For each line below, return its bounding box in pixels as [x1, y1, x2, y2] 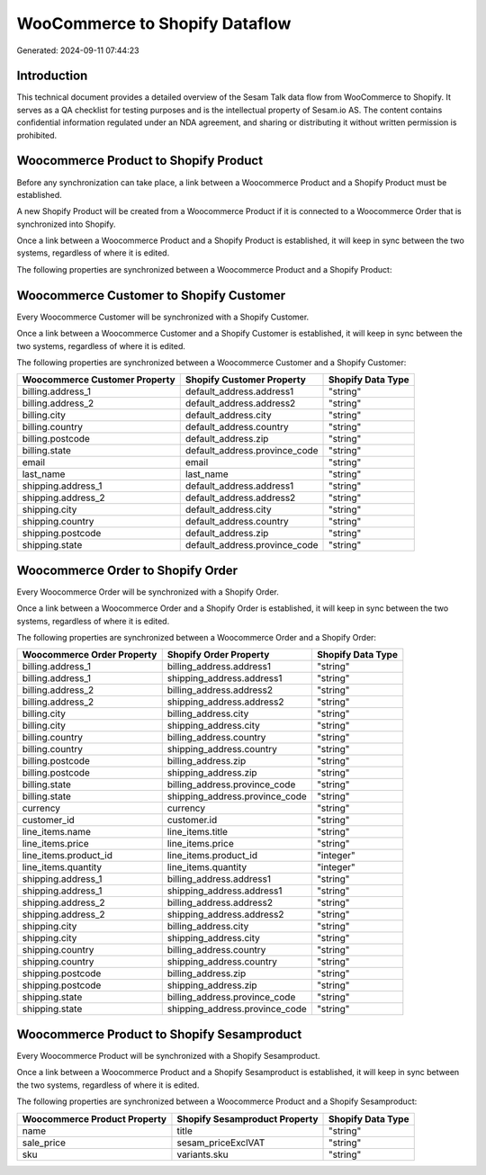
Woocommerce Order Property [22, 649, 157, 661]
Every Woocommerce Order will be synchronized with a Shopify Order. [16, 586, 279, 597]
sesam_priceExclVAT [176, 1136, 265, 1149]
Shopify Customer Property [184, 373, 306, 386]
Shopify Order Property [166, 649, 270, 661]
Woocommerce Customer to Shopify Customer [16, 288, 286, 303]
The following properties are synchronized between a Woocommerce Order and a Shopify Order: [16, 632, 377, 643]
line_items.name [22, 826, 92, 839]
